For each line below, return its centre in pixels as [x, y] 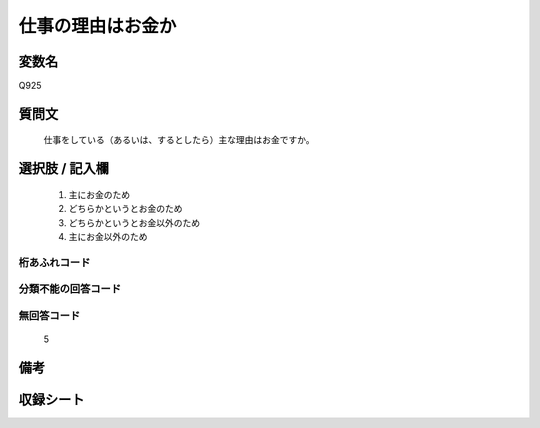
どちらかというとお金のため [125, 209]
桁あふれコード [54, 262]
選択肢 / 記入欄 [64, 168]
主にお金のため [99, 194]
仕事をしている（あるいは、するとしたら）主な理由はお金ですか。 [179, 140]
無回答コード [49, 315]
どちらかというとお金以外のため [134, 222]
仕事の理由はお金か [97, 26]
